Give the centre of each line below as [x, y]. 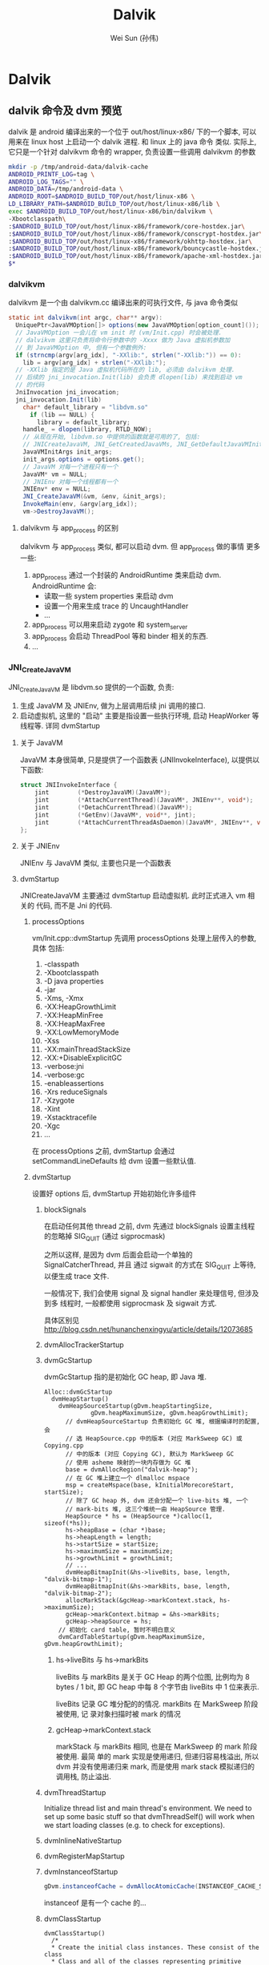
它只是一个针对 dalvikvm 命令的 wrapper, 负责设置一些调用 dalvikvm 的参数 [132, 151]
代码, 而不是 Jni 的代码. [74, 906]
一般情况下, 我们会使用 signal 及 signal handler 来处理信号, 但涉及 [151, 1293]
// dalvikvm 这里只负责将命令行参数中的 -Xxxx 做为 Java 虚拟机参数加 [123, 340]
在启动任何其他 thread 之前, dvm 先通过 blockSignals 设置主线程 [149, 1226]
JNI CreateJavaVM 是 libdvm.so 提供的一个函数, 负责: [91, 688]
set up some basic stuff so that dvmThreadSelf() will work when [149, 1816]
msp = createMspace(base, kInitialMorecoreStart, [150, 1485]
